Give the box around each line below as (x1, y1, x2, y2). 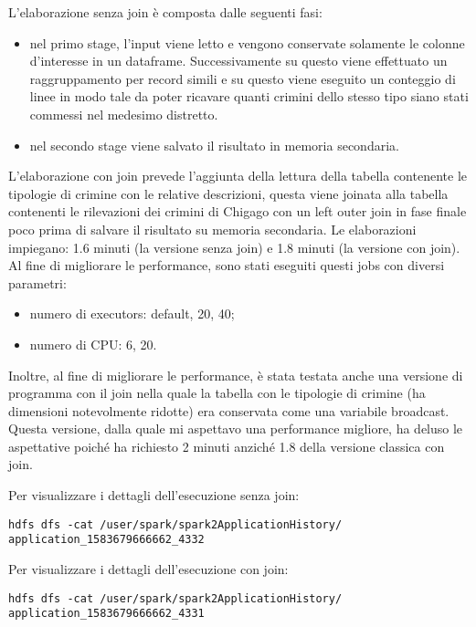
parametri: (8, 273, 67, 292)
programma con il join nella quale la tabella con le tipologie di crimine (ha (8, 383, 426, 402)
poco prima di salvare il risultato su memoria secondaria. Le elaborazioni (8, 219, 417, 238)
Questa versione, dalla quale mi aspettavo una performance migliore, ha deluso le (8, 419, 463, 438)
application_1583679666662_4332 (8, 533, 205, 547)
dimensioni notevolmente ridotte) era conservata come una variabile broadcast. (8, 401, 450, 420)
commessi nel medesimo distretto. (29, 104, 218, 123)
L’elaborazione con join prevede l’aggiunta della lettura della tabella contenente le (8, 166, 467, 185)
